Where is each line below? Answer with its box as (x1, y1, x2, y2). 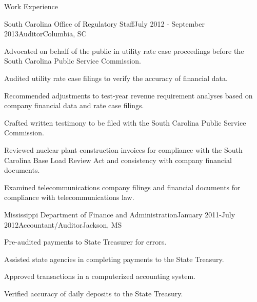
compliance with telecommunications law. (4, 192, 134, 203)
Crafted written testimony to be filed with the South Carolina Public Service (4, 117, 246, 128)
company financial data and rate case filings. (4, 100, 144, 111)
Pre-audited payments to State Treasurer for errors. (4, 236, 167, 247)
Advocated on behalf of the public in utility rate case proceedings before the (4, 45, 244, 56)
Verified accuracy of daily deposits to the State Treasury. (4, 288, 183, 298)
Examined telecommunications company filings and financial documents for (4, 182, 241, 192)
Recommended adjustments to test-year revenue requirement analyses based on (4, 90, 253, 100)
